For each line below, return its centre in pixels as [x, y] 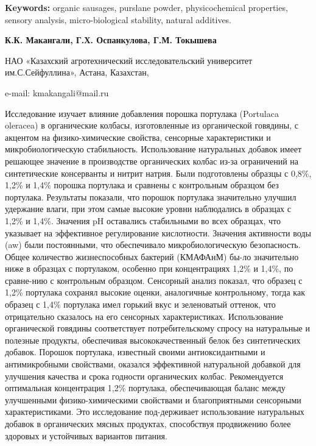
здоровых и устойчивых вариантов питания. [86, 435]
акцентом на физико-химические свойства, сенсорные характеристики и [138, 137]
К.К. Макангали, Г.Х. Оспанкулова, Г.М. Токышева [111, 40]
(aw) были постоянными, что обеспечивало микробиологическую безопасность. [153, 245]
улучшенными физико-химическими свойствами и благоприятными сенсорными [153, 399]
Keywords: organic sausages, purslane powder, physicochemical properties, [146, 7]
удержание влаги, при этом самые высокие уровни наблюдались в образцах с [148, 209]
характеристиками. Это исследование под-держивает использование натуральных [155, 412]
